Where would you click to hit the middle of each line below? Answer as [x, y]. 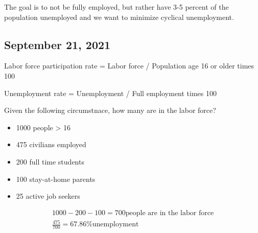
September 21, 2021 [57, 44]
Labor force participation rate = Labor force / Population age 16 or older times [129, 66]
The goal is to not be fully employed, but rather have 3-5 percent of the [116, 7]
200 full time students [50, 161]
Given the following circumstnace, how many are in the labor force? [110, 110]
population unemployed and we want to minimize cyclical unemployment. [119, 17]
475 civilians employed [51, 144]
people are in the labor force [170, 213]
